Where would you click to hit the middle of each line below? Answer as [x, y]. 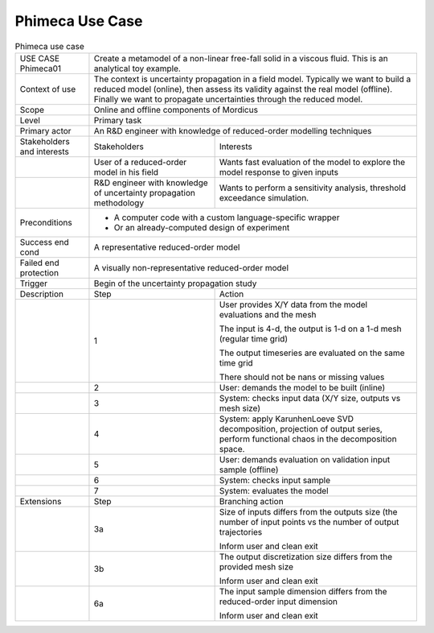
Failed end [39, 263]
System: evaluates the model [274, 490]
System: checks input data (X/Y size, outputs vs [310, 398]
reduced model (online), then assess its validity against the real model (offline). [243, 89]
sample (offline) [249, 470]
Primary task [118, 120]
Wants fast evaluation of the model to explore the [312, 162]
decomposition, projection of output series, [301, 428]
